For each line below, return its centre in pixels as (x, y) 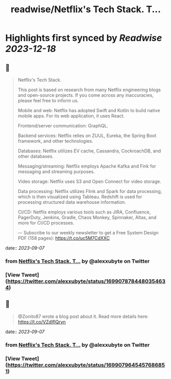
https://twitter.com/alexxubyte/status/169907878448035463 (87, 281)
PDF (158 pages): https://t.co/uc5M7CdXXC (64, 238)
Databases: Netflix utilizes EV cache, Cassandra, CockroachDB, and (89, 151)
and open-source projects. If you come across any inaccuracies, (86, 95)
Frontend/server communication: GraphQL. (63, 126)
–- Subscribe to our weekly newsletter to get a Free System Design (88, 233)
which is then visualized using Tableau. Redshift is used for (80, 197)
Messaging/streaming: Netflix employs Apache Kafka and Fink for (87, 166)
